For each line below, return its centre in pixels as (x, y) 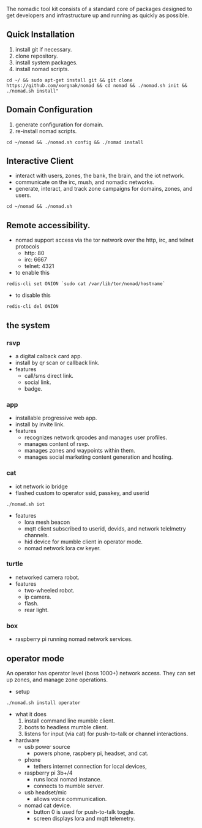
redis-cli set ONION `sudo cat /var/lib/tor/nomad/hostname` (86, 284)
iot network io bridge (42, 486)
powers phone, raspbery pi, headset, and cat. (91, 753)
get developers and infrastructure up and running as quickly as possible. (98, 15)
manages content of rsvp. (57, 444)
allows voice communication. (70, 799)
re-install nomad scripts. (46, 131)
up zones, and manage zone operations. (57, 680)
